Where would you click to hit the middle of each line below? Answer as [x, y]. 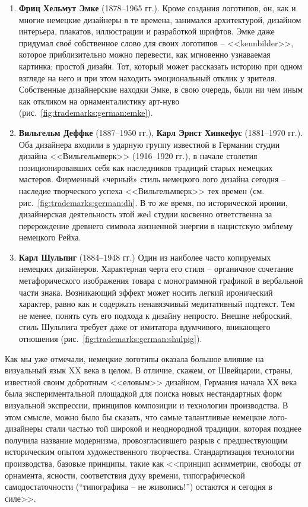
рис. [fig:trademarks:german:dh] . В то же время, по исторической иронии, [153, 202]
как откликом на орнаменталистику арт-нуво [99, 101]
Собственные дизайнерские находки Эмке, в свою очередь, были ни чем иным [161, 89]
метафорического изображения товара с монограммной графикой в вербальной [161, 281]
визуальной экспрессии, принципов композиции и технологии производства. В [147, 405]
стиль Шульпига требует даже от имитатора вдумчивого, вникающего [145, 327]
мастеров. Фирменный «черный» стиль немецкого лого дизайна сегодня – [152, 179]
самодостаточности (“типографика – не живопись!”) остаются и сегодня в [139, 487]
